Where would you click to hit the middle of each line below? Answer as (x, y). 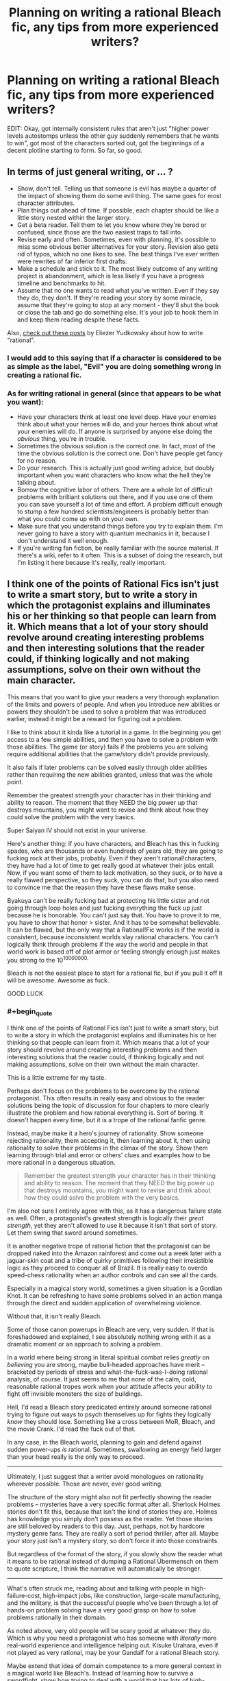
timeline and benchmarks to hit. (61, 283)
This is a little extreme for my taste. (56, 1077)
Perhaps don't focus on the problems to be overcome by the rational (103, 1091)
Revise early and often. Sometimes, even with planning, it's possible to (116, 239)
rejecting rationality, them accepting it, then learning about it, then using (108, 1140)
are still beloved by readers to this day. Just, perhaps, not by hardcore (106, 1526)
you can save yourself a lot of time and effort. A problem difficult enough (119, 504)
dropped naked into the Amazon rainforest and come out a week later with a (114, 1253)
